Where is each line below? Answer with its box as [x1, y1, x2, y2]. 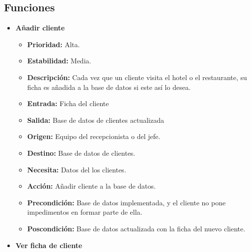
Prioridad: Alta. [27, 39, 80, 49]
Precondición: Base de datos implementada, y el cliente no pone [27, 197, 226, 207]
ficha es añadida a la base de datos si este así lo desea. [27, 82, 191, 92]
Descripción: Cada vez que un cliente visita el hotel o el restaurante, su [27, 72, 247, 82]
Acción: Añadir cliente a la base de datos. [27, 181, 156, 191]
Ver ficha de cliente [15, 240, 83, 250]
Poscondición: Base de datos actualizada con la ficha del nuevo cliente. [27, 223, 246, 233]
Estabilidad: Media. [27, 56, 91, 66]
